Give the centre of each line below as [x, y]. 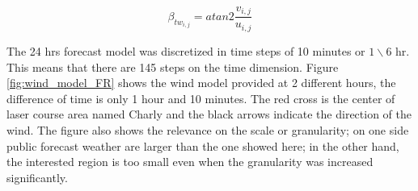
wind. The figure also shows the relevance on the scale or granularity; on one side [208, 129]
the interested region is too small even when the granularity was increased [190, 162]
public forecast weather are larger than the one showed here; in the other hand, [203, 145]
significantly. [37, 177]
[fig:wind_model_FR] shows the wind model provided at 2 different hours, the [201, 83]
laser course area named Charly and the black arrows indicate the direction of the [209, 114]
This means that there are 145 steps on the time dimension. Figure [173, 66]
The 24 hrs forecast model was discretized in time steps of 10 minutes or [186, 50]
